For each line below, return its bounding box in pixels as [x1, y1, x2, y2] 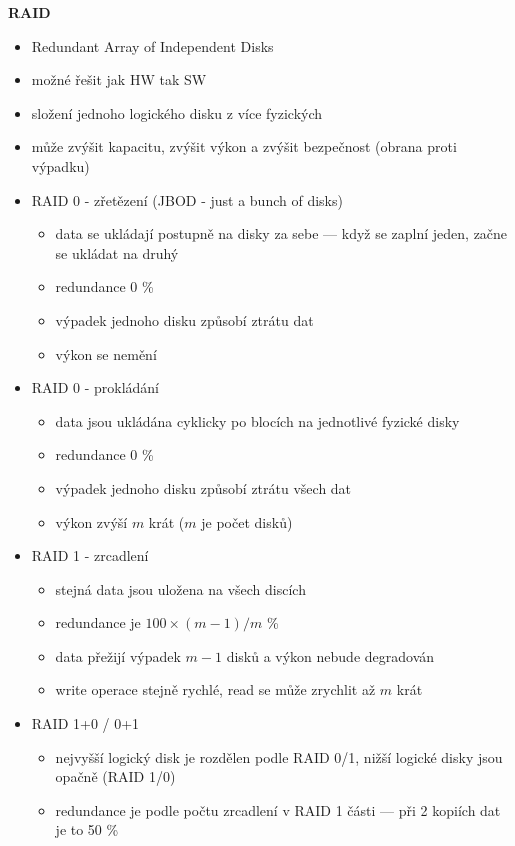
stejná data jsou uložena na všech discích [55, 578, 306, 599]
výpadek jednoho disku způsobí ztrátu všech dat [55, 477, 352, 498]
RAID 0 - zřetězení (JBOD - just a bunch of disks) [31, 189, 343, 210]
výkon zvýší [55, 511, 128, 532]
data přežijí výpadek [55, 645, 181, 666]
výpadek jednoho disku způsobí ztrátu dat [55, 309, 314, 330]
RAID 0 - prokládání [31, 377, 160, 398]
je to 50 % [55, 819, 119, 840]
